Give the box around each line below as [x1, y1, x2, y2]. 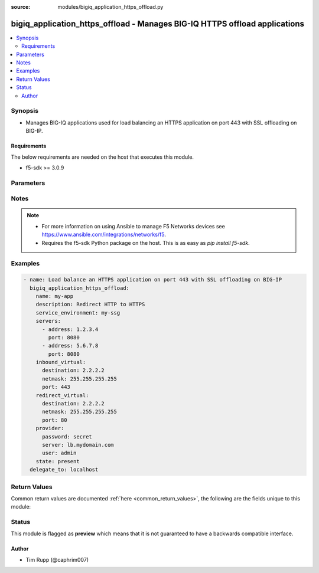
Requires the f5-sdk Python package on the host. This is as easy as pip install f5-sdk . [41, 239, 250, 246]
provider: [35, 425, 64, 432]
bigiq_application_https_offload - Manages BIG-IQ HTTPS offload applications [11, 18, 304, 29]
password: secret [42, 433, 93, 440]
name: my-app [35, 293, 74, 299]
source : [11, 4, 31, 10]
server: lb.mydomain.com [42, 441, 115, 448]
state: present [35, 458, 80, 464]
